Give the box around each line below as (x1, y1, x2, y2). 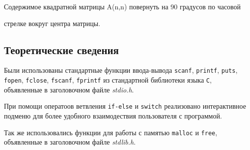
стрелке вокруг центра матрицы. (4, 18, 101, 28)
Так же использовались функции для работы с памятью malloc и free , (4, 127, 218, 137)
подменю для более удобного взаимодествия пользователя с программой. (4, 110, 222, 120)
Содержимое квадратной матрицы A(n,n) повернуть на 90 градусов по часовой (4, 1, 241, 11)
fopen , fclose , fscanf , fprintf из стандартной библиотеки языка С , (4, 75, 212, 85)
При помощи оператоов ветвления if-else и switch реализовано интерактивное (4, 101, 246, 111)
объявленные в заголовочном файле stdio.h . (4, 84, 134, 94)
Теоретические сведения (4, 42, 119, 57)
